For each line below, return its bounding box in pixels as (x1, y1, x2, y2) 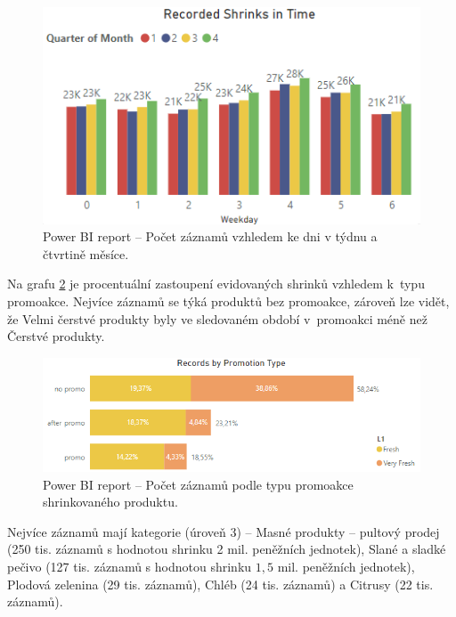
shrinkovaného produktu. (43, 492, 178, 511)
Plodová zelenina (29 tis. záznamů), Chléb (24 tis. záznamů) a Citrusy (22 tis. (7, 574, 434, 593)
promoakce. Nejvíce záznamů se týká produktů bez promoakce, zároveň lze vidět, (7, 292, 450, 311)
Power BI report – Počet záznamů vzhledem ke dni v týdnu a (43, 227, 378, 246)
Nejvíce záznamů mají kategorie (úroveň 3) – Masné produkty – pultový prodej (7, 522, 440, 540)
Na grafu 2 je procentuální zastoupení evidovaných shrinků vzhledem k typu (7, 274, 425, 293)
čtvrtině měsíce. (43, 244, 129, 263)
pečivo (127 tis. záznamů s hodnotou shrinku (7, 556, 252, 575)
